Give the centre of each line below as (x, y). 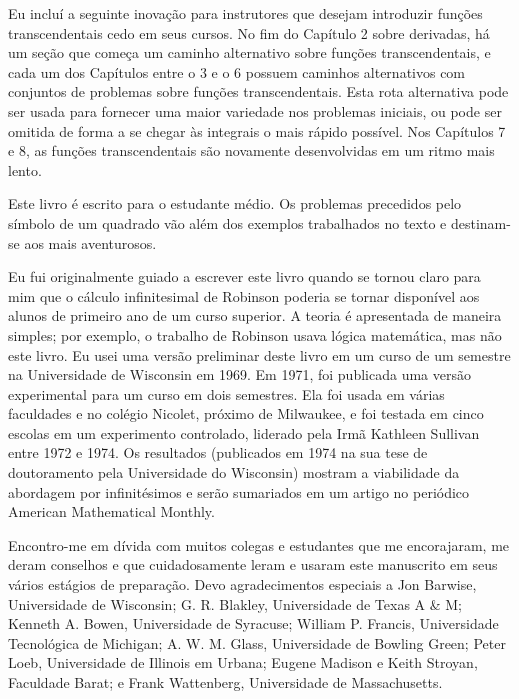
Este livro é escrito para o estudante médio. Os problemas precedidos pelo (235, 203)
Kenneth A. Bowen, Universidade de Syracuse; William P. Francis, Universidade (253, 623)
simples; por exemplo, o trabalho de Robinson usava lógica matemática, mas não (255, 334)
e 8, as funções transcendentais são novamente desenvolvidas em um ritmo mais (251, 150)
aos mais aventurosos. (90, 242)
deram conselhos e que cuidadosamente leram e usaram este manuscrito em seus (253, 564)
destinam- (480, 222)
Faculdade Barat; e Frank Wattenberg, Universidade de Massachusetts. (225, 682)
